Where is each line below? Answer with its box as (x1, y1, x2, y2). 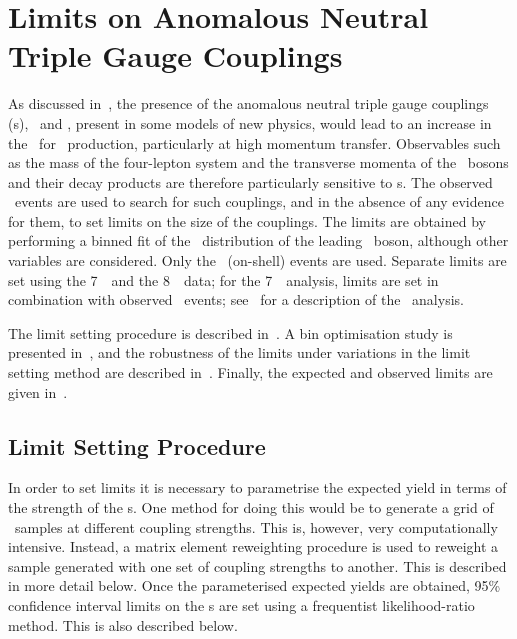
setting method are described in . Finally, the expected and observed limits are (8, 362, 493, 383)
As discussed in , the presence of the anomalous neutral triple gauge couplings (8, 93, 489, 114)
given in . (8, 381, 68, 402)
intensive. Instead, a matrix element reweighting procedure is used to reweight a (8, 536, 499, 557)
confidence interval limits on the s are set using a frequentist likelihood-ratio (8, 594, 475, 615)
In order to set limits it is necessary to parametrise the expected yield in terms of (8, 477, 507, 498)
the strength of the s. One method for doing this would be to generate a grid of (8, 497, 494, 518)
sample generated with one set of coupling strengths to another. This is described (8, 555, 507, 576)
